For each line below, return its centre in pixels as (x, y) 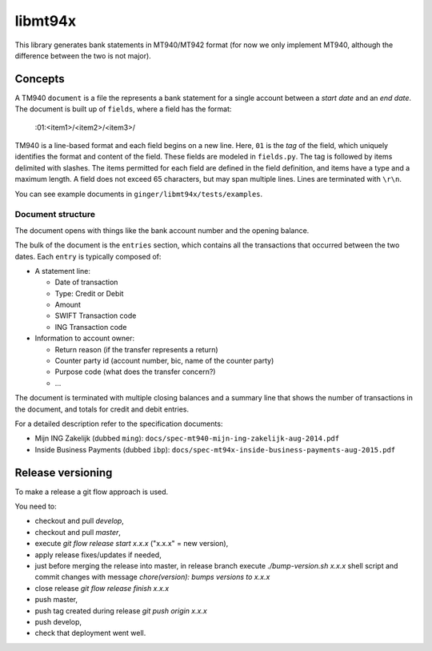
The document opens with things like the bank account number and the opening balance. (162, 230)
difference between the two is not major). (83, 55)
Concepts (40, 79)
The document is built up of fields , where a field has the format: (123, 109)
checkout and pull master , (78, 532)
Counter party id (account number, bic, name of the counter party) (164, 361)
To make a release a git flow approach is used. (92, 492)
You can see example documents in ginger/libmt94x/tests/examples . (139, 194)
